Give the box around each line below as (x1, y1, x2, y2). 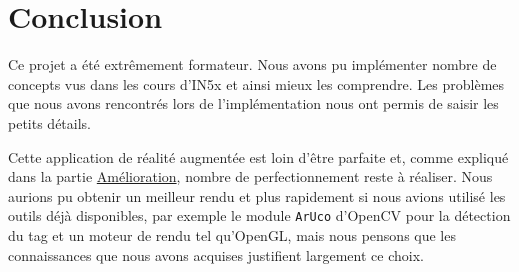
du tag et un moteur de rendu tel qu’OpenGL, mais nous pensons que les (8, 224, 456, 245)
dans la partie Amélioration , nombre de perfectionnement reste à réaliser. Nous (8, 166, 493, 187)
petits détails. (8, 112, 91, 133)
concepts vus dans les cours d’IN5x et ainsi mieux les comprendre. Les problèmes (8, 73, 505, 94)
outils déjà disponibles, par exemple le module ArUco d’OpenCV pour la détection (8, 205, 511, 226)
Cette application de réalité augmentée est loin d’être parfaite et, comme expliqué (8, 146, 509, 167)
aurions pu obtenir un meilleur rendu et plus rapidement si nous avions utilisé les (8, 185, 506, 206)
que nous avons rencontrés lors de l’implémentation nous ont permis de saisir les (8, 93, 499, 114)
